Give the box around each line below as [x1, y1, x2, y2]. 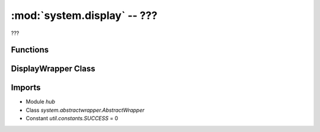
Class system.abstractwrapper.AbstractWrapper [25, 107, 145, 114]
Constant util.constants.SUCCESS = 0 [25, 115, 119, 122]
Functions [11, 45, 49, 55]
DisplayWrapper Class [11, 64, 96, 74]
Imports [11, 83, 41, 93]
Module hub [25, 98, 56, 105]
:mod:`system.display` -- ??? [11, 9, 158, 22]
